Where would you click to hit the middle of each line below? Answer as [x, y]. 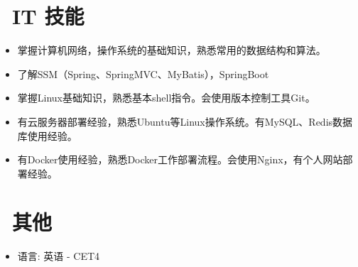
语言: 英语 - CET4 [59, 256]
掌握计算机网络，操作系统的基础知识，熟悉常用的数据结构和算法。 [172, 50]
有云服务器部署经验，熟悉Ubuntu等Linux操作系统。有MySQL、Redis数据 [185, 121]
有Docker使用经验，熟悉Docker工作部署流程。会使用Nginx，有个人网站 [180, 159]
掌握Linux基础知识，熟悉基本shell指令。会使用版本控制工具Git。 [166, 98]
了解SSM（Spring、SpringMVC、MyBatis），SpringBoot [143, 73]
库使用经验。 [47, 135]
